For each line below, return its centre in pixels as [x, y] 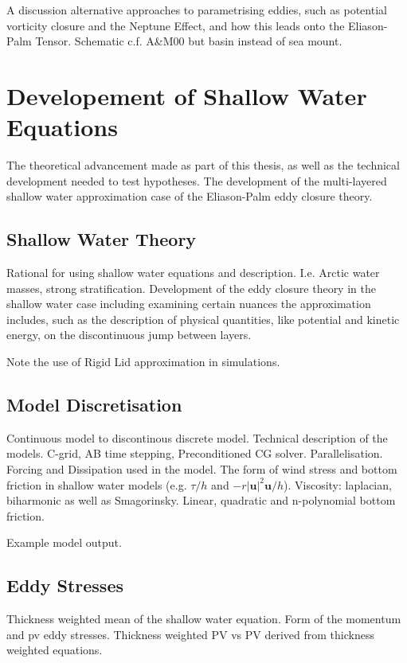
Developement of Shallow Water [187, 95]
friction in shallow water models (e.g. [97, 484]
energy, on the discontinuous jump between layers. [129, 335]
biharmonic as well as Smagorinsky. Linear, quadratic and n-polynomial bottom [201, 500]
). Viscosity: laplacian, [338, 484]
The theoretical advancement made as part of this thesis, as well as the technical [203, 165]
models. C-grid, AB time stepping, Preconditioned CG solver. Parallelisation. [195, 453]
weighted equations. [55, 650]
